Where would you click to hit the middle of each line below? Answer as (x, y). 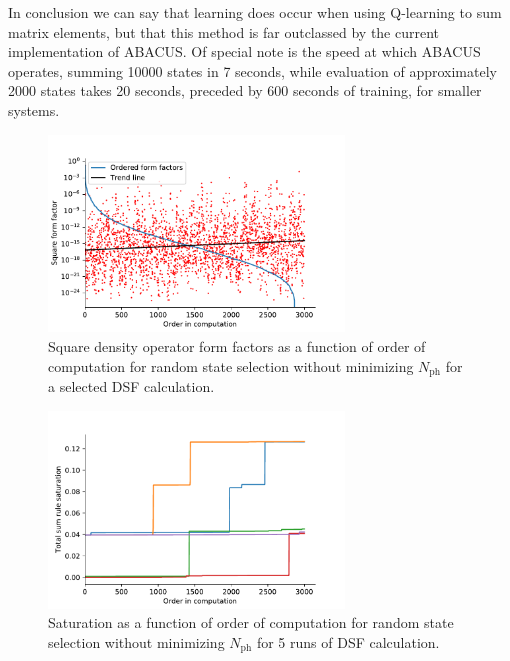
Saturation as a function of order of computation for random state (251, 622)
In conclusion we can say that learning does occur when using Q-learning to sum (255, 12)
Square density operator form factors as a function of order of (237, 346)
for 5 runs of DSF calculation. (348, 641)
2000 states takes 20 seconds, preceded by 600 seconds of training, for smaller (245, 90)
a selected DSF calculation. (131, 386)
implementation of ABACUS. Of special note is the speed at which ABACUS (244, 51)
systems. (34, 109)
